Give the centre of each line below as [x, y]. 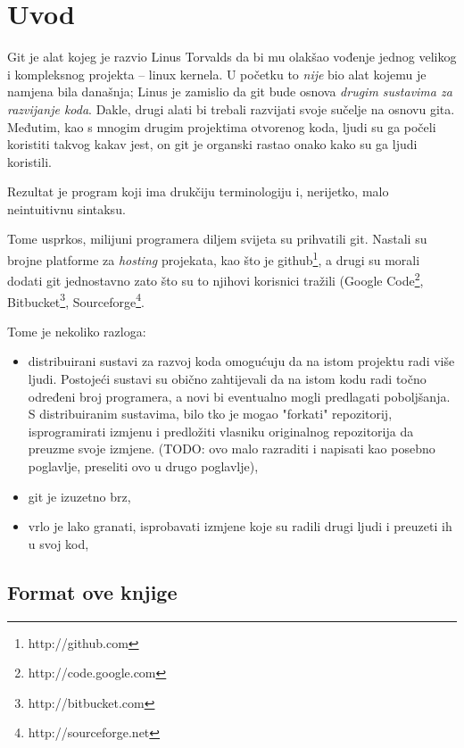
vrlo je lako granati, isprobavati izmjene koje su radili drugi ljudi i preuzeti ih [240, 526]
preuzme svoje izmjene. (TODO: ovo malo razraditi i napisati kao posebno [232, 449]
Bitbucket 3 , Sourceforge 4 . [76, 300]
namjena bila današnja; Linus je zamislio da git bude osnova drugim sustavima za [230, 91]
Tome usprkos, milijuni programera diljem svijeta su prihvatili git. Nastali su [217, 239]
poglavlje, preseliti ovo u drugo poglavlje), [143, 465]
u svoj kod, [58, 543]
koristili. [29, 161]
